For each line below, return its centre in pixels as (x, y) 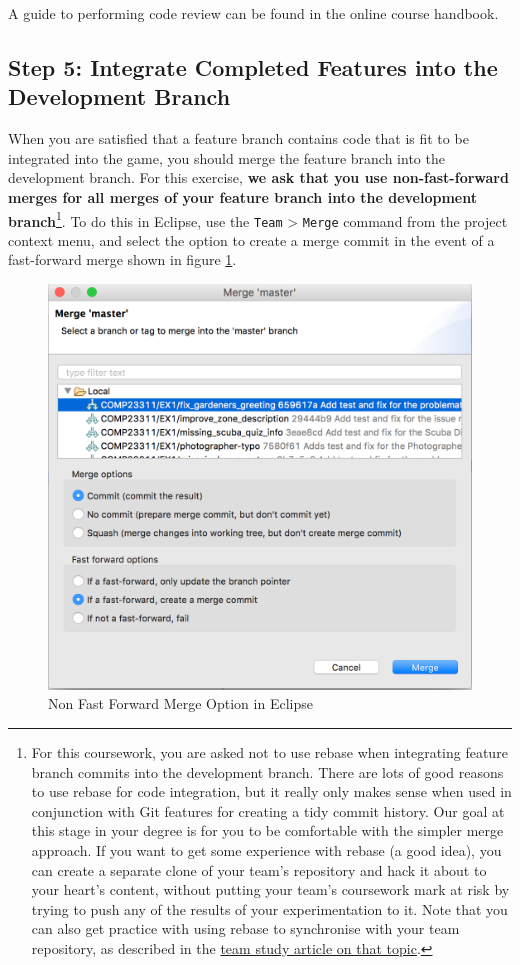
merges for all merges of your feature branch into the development (242, 196)
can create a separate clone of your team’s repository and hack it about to (259, 869)
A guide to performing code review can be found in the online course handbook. (253, 13)
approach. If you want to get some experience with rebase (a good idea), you (266, 850)
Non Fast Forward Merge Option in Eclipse (180, 703)
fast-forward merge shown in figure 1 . (122, 259)
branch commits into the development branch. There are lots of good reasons (267, 771)
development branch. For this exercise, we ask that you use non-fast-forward (258, 177)
